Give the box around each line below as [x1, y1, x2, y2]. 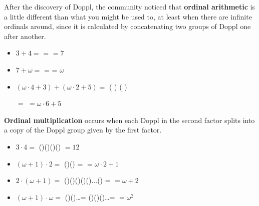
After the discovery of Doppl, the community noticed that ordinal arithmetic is [4, 1, 255, 11]
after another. [4, 30, 46, 41]
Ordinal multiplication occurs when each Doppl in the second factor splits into [4, 114, 255, 125]
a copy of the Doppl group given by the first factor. [4, 124, 162, 135]
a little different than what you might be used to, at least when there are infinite [4, 11, 252, 21]
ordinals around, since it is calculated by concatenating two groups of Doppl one [4, 21, 251, 31]
